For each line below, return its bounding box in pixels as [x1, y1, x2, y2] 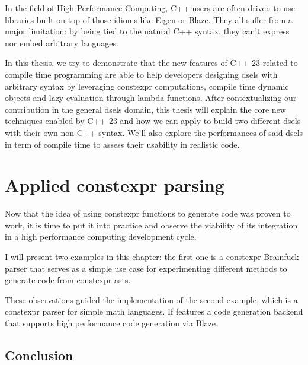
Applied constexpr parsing [5, 173, 224, 197]
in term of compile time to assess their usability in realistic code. [5, 138, 240, 150]
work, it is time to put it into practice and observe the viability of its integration [5, 218, 298, 231]
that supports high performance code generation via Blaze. [5, 317, 218, 329]
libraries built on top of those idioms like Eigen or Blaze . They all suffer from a [5, 13, 293, 26]
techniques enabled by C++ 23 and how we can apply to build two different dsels [5, 115, 301, 127]
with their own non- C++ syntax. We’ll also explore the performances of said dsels [5, 126, 303, 138]
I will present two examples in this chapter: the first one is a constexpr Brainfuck [5, 250, 299, 263]
